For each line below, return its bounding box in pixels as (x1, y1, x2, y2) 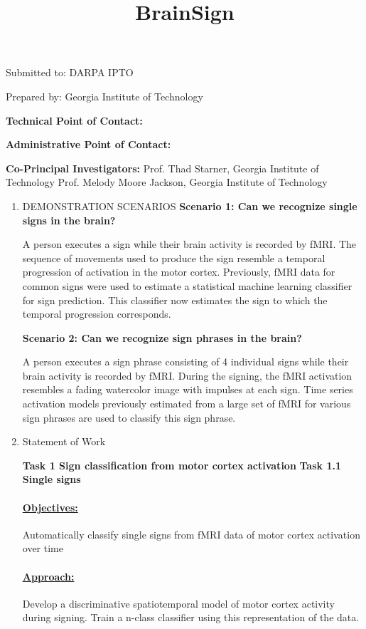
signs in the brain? (22, 212, 116, 227)
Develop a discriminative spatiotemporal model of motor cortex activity (22, 596, 335, 610)
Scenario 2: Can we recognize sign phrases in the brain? (22, 330, 302, 345)
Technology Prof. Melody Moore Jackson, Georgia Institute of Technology (6, 175, 328, 189)
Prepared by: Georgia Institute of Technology (6, 88, 203, 103)
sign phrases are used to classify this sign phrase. (22, 410, 236, 425)
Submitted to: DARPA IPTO (6, 65, 134, 80)
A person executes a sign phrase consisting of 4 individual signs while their (22, 354, 349, 369)
